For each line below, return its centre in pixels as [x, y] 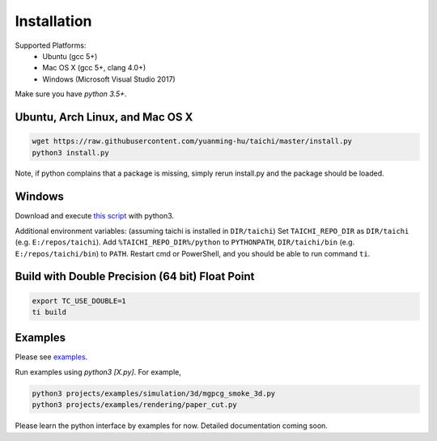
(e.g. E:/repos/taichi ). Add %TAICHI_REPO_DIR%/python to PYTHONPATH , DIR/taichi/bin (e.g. [185, 242]
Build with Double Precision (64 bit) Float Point [135, 276]
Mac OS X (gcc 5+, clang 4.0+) [94, 68]
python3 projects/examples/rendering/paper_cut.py [135, 405]
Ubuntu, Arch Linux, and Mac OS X [104, 117]
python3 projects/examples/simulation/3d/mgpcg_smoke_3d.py [154, 393]
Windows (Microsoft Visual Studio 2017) [109, 79]
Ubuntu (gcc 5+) [70, 56]
